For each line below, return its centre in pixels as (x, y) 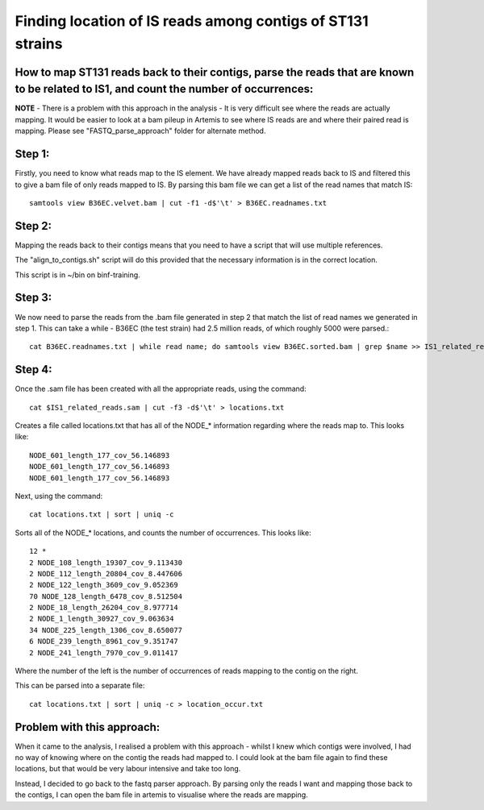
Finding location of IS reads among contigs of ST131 (192, 21)
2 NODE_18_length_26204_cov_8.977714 (104, 608)
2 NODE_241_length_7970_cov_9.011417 (104, 652)
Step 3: (33, 298)
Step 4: (33, 370)
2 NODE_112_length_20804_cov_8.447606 (106, 573)
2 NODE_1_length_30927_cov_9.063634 (102, 619)
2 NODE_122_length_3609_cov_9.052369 (104, 585)
